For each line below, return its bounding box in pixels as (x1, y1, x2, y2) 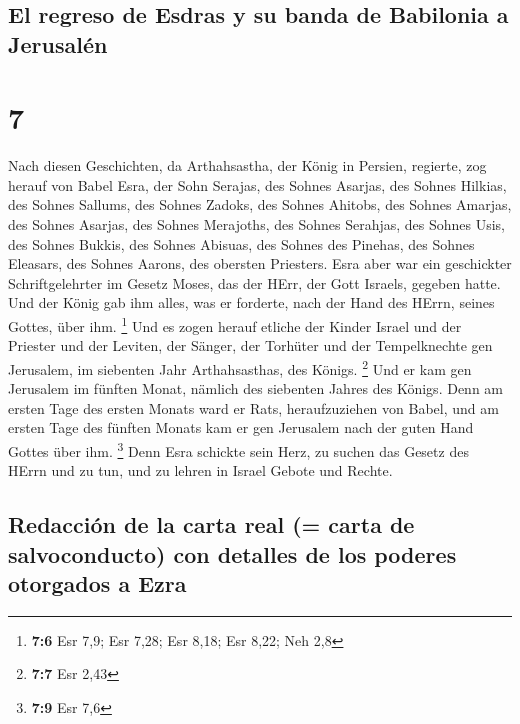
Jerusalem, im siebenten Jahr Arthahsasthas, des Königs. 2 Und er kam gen (8, 355, 472, 379)
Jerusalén (8, 28, 108, 59)
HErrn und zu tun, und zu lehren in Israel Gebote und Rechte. (8, 460, 393, 481)
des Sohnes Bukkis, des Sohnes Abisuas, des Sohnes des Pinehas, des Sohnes (8, 233, 475, 254)
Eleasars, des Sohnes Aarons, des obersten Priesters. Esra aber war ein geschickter (8, 253, 512, 274)
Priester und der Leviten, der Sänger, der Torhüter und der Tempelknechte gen (8, 335, 493, 356)
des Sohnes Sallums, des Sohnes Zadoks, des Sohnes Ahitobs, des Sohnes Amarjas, (8, 194, 512, 215)
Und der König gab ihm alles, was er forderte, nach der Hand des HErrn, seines (8, 292, 495, 313)
